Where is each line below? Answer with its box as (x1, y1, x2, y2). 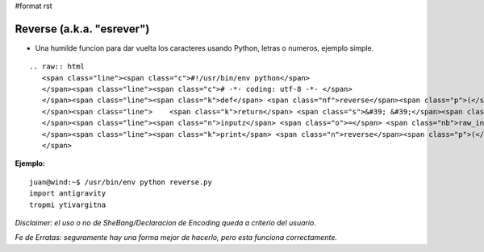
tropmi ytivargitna (29, 200, 106, 209)
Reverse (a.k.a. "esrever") (15, 22, 150, 35)
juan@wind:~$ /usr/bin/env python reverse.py (29, 177, 213, 187)
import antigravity (29, 189, 106, 198)
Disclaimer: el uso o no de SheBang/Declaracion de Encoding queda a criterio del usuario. (15, 217, 316, 227)
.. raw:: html (29, 62, 85, 72)
